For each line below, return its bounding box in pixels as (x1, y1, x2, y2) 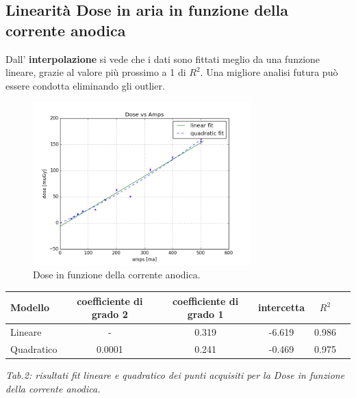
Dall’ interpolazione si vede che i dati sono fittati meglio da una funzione (5, 51, 320, 66)
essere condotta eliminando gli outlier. (5, 78, 165, 92)
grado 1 (187, 307, 224, 321)
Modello (10, 300, 50, 315)
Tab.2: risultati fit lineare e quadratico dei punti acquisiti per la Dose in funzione (5, 367, 345, 382)
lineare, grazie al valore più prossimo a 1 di (5, 65, 186, 79)
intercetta (257, 300, 305, 315)
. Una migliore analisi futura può (200, 65, 338, 79)
